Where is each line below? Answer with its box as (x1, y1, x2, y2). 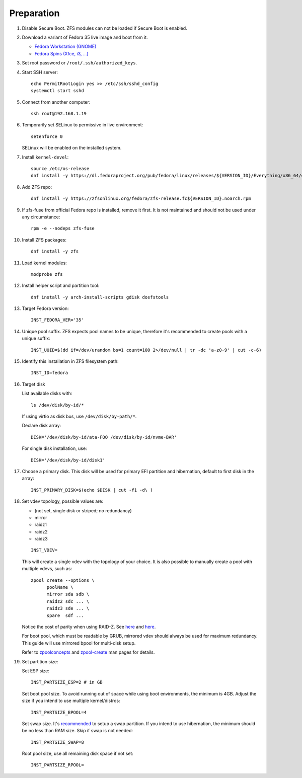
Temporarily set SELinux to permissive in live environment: (22, 122, 143, 128)
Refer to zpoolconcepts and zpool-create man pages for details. (22, 649, 155, 655)
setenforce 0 (31, 133, 63, 139)
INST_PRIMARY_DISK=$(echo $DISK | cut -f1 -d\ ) (31, 487, 153, 493)
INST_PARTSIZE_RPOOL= (31, 762, 84, 768)
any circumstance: (22, 214, 60, 220)
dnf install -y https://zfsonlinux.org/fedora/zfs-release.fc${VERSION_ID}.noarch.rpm (31, 196, 251, 201)
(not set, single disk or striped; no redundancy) (34, 507, 132, 513)
